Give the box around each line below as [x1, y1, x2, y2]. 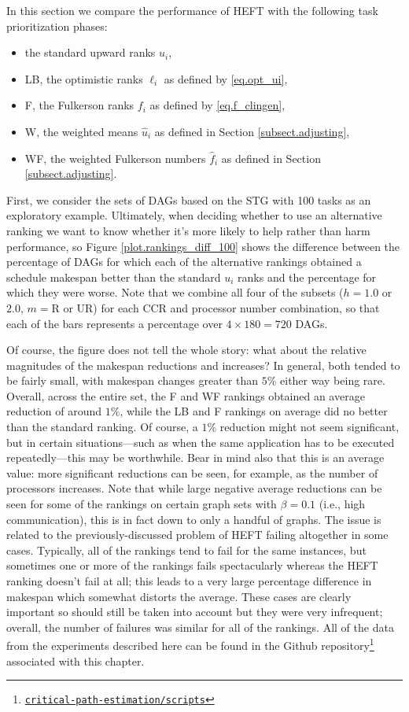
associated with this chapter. [6, 652, 145, 669]
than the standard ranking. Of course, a [6, 419, 198, 435]
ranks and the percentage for [238, 268, 377, 285]
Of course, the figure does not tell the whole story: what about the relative [6, 341, 367, 358]
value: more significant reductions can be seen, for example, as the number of [6, 464, 378, 481]
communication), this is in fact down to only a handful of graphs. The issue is [6, 511, 381, 527]
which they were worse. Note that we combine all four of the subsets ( [6, 284, 344, 301]
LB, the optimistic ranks [24, 70, 143, 87]
